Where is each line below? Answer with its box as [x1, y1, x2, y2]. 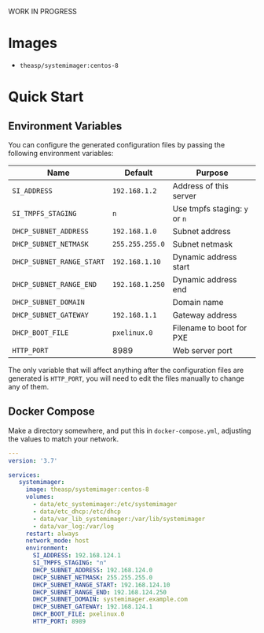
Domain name [172, 296, 224, 307]
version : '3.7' [8, 456, 58, 464]
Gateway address [172, 309, 237, 320]
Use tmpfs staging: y [172, 203, 249, 214]
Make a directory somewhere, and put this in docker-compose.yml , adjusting [8, 426, 251, 435]
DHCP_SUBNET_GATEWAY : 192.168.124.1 [32, 603, 153, 611]
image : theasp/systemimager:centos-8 [25, 486, 149, 493]
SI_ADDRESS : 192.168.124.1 [32, 552, 122, 560]
